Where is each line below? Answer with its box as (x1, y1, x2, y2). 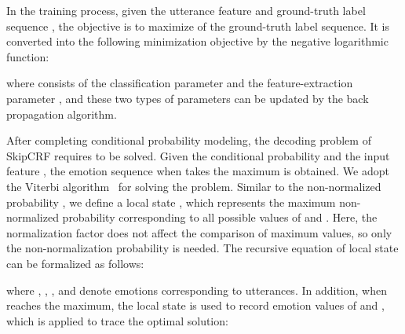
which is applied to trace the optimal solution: (6, 312, 228, 328)
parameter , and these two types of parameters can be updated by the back (6, 90, 369, 106)
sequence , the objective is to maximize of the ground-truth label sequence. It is (6, 17, 390, 34)
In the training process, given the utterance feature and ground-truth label (6, 2, 366, 18)
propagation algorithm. (6, 105, 117, 122)
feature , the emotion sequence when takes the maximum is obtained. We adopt (6, 163, 389, 179)
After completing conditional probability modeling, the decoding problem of (6, 132, 371, 149)
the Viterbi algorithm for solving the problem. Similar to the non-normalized (6, 178, 381, 194)
